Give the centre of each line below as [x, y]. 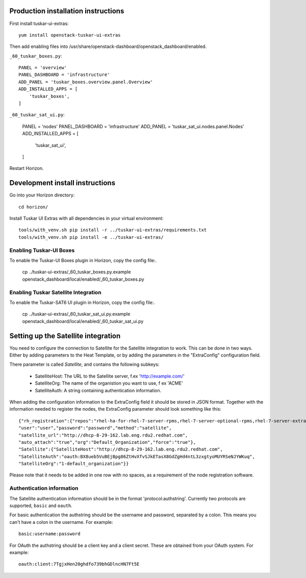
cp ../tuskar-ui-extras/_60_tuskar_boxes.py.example [76, 272]
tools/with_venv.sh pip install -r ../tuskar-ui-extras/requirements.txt [113, 230]
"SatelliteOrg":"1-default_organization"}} [74, 464]
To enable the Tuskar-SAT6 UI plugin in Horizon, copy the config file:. [82, 302]
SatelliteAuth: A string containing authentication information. [98, 390]
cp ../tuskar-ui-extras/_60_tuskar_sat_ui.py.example [76, 314]
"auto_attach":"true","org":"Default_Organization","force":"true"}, [107, 442]
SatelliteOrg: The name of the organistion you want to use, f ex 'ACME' [109, 383]
